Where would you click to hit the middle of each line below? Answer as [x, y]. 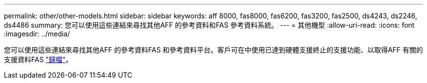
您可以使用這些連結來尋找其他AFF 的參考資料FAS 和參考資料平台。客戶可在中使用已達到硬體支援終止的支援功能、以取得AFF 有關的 [213, 50]
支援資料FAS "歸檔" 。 [38, 59]
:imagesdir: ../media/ [37, 34]
